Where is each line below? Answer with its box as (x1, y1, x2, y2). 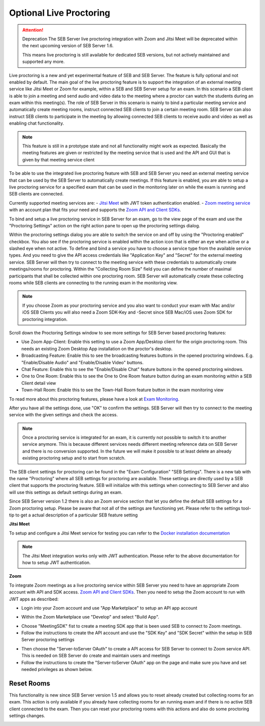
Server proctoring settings (21, 637, 75, 643)
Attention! (22, 27, 44, 33)
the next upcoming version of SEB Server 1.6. (22, 43, 114, 49)
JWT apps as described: (9, 596, 59, 602)
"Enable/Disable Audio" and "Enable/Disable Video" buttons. (21, 359, 144, 365)
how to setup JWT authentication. (22, 560, 91, 565)
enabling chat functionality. (9, 120, 64, 126)
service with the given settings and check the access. (9, 412, 118, 418)
